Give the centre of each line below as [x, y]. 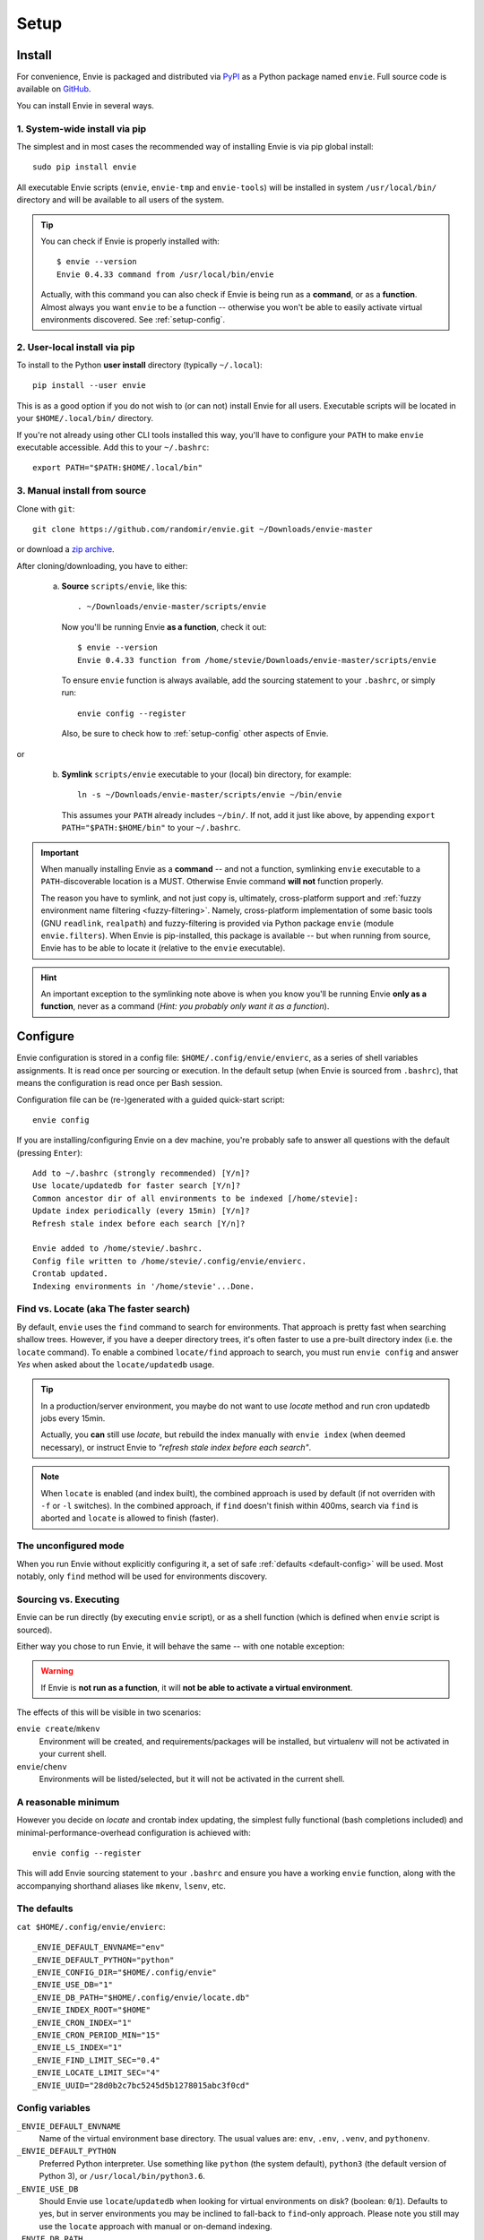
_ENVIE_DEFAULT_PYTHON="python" [104, 1960]
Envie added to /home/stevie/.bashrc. [118, 1249]
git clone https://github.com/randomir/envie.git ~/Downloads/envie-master [203, 529]
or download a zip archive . [66, 549]
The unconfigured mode [70, 1546]
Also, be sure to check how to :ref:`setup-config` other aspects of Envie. [195, 734]
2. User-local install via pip [76, 347]
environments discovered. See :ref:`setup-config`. [133, 319]
